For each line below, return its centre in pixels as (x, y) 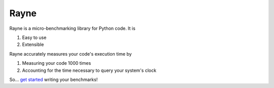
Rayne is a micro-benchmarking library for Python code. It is (72, 28)
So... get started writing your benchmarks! (54, 79)
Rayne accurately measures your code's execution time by (71, 54)
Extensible (33, 45)
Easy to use (34, 37)
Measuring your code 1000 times (57, 63)
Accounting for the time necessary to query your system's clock (89, 70)
